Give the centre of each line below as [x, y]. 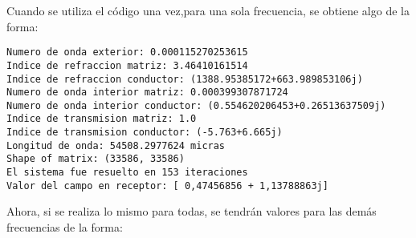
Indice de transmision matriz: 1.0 [102, 119]
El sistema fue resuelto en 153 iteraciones [127, 173]
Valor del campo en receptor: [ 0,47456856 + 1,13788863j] [167, 186]
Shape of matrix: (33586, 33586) [96, 159]
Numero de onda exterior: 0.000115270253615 [127, 52]
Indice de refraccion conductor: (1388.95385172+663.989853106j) [185, 79]
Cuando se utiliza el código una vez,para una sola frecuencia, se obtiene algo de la [208, 10]
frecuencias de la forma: [65, 227]
